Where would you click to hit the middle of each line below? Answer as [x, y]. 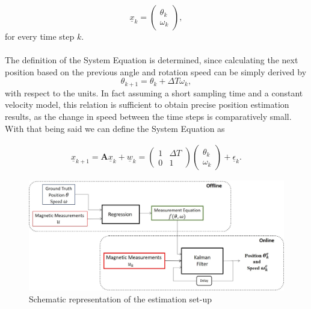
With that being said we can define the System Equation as [115, 128]
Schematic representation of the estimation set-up [121, 298]
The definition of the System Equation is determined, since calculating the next [152, 60]
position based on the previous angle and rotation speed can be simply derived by [156, 71]
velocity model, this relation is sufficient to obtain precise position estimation [147, 105]
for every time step [40, 36]
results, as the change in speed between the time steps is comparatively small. [148, 117]
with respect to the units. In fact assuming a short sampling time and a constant [154, 92]
